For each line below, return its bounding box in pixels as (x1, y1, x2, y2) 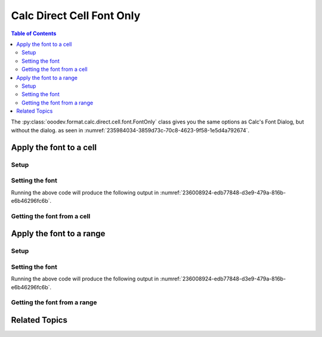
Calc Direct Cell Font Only (11, 9, 141, 22)
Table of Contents (11, 30, 57, 37)
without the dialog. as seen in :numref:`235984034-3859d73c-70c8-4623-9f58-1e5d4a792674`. (11, 126, 250, 134)
